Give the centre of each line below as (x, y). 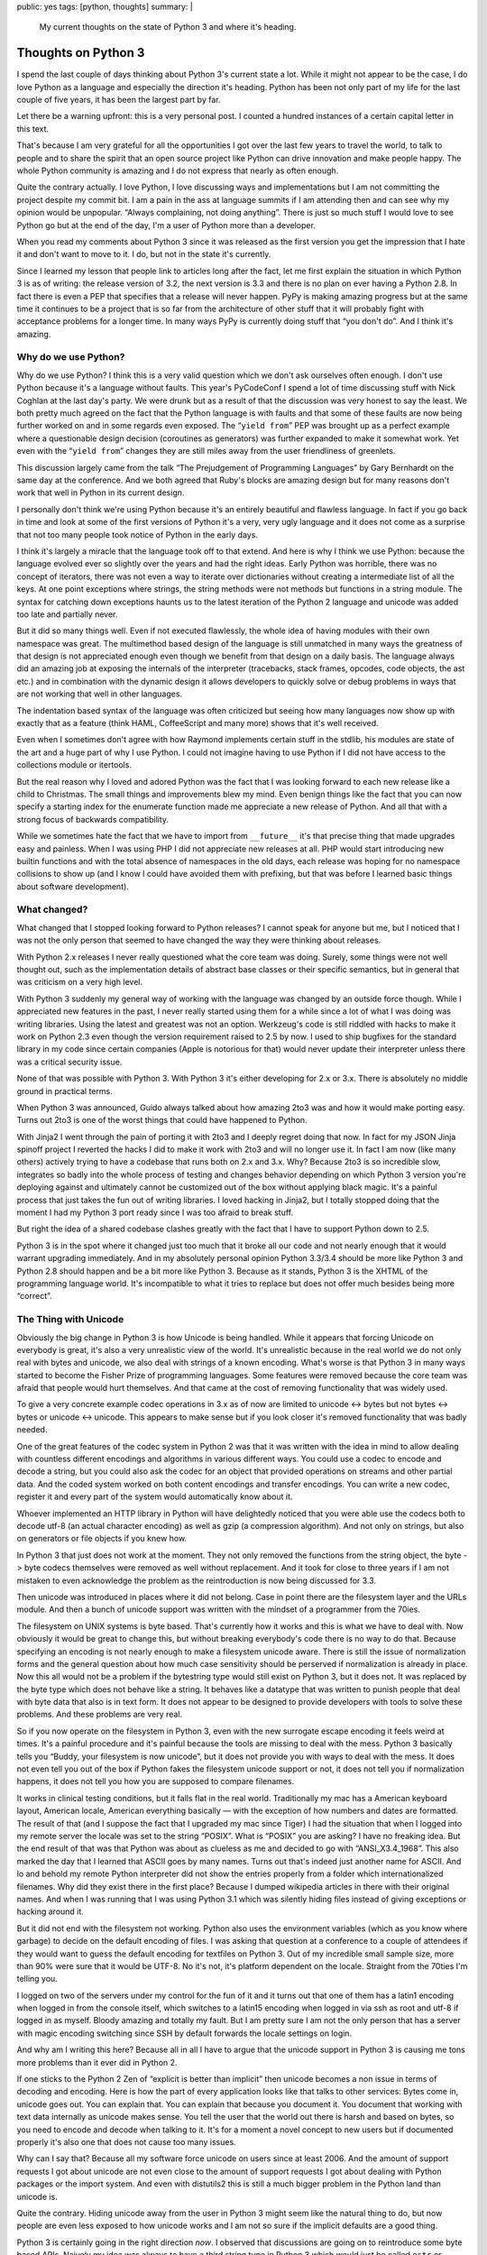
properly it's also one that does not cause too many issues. (126, 2141)
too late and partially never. (67, 614)
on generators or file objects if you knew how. (102, 1539)
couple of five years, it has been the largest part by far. (119, 100)
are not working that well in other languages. (100, 694)
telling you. (37, 1979)
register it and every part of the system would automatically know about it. (155, 1496)
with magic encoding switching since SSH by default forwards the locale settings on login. (184, 2033)
